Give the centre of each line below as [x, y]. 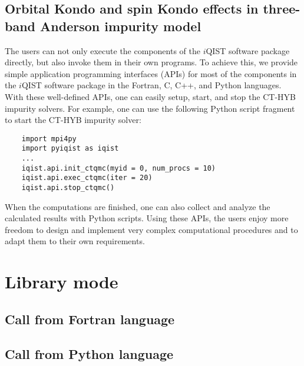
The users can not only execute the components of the [103, 50]
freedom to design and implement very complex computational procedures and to [151, 229]
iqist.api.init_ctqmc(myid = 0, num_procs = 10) [118, 168]
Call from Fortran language [90, 319]
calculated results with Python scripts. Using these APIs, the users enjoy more [147, 218]
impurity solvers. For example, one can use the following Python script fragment [150, 108]
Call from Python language [89, 353]
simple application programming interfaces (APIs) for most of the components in [151, 73]
